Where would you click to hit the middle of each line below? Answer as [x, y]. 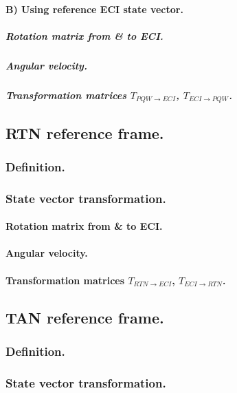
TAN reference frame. [85, 317]
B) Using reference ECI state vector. [94, 9]
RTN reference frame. [85, 132]
